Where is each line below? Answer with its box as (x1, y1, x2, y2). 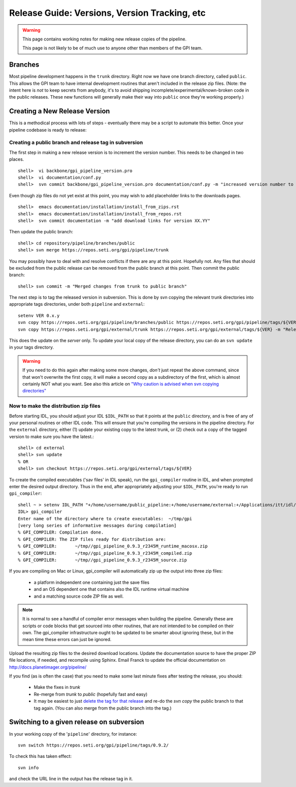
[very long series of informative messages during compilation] (18, 523, 177, 528)
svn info (18, 765, 39, 770)
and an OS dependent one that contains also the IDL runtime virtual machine (34, 586, 189, 592)
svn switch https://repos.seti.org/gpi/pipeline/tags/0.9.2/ (18, 742, 169, 748)
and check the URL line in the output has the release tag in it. (9, 776, 133, 782)
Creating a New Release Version (9, 107, 111, 115)
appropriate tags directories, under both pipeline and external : (9, 301, 145, 307)
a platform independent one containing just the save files (34, 579, 150, 585)
